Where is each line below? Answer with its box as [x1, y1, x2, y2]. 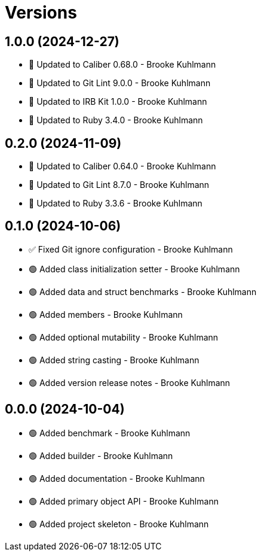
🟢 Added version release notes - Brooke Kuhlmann [29, 377, 231, 388]
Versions [5, 2, 77, 23]
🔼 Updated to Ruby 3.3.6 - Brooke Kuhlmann [29, 198, 202, 209]
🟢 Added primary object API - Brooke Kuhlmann [29, 496, 219, 506]
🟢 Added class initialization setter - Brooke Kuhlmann [29, 263, 240, 274]
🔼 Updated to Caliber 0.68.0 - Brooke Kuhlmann [29, 59, 216, 70]
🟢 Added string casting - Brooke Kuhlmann [29, 354, 199, 365]
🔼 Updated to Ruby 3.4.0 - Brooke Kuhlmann [29, 115, 203, 126]
